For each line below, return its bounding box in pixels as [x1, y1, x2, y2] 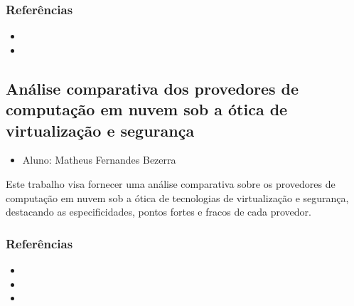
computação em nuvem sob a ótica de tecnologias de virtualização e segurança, [6, 190, 349, 205]
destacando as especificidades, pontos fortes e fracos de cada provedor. [6, 204, 311, 219]
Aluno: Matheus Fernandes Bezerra [22, 152, 176, 167]
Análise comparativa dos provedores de [6, 77, 299, 99]
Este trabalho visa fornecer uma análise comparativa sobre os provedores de [6, 176, 336, 191]
